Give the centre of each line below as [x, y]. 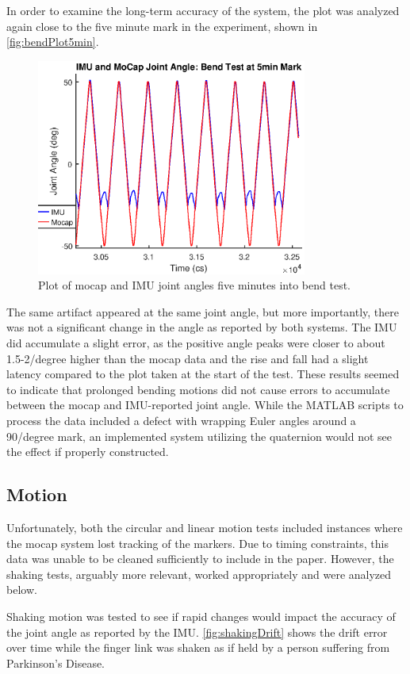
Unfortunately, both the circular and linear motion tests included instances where [205, 527]
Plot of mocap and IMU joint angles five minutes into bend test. [194, 285]
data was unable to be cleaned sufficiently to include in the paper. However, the [200, 559]
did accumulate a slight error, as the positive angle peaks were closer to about [196, 343]
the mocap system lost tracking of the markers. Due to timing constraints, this [197, 543]
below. [22, 590]
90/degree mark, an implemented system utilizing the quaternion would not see [199, 436]
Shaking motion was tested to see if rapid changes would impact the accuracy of [201, 616]
